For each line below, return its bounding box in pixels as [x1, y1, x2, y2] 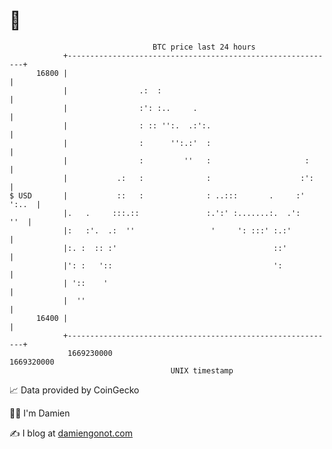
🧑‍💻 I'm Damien [9, 407, 71, 419]
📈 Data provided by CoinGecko [9, 384, 140, 396]
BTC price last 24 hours [152, 42, 256, 52]
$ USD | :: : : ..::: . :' [9, 190, 306, 201]
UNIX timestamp [170, 365, 234, 376]
